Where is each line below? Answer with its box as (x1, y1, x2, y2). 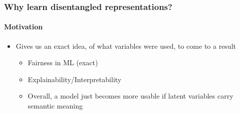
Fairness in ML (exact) (28, 57, 98, 68)
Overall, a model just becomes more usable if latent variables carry (28, 91, 233, 101)
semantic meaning (28, 101, 83, 111)
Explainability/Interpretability (28, 74, 122, 84)
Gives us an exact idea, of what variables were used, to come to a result (16, 40, 236, 51)
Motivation (4, 21, 43, 32)
